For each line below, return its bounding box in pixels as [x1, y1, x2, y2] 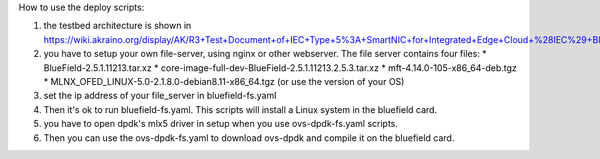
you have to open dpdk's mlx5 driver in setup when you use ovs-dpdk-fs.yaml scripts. [43, 118, 399, 130]
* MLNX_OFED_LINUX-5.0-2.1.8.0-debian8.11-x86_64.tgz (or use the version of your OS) [43, 75, 405, 87]
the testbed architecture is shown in [43, 20, 192, 32]
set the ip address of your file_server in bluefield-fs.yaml [43, 90, 277, 102]
